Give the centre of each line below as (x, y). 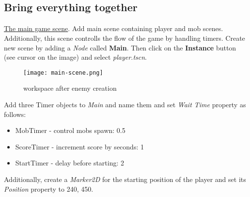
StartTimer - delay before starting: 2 (70, 163)
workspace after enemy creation (70, 88)
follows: (15, 114)
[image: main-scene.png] (63, 73)
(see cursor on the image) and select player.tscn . (75, 57)
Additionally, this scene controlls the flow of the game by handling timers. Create (125, 38)
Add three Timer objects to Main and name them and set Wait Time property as (125, 104)
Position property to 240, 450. (49, 189)
